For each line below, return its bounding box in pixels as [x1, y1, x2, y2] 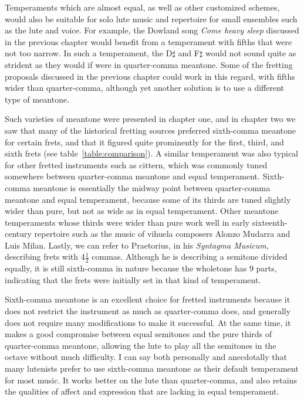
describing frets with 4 [5, 250, 85, 263]
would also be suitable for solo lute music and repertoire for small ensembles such [5, 12, 298, 25]
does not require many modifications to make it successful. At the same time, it [5, 316, 291, 328]
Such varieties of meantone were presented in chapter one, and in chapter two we [5, 113, 296, 125]
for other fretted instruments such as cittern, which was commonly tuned [5, 158, 268, 171]
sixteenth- [252, 216, 288, 228]
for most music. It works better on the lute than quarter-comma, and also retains [5, 373, 297, 386]
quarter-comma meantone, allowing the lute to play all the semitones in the [5, 339, 276, 351]
